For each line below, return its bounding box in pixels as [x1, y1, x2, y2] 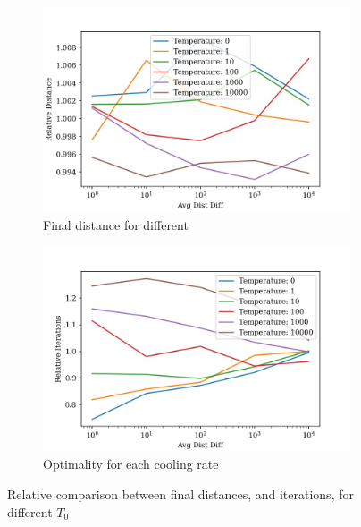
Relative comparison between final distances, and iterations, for [7, 485, 354, 504]
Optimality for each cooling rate [43, 455, 219, 473]
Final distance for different [43, 215, 189, 234]
